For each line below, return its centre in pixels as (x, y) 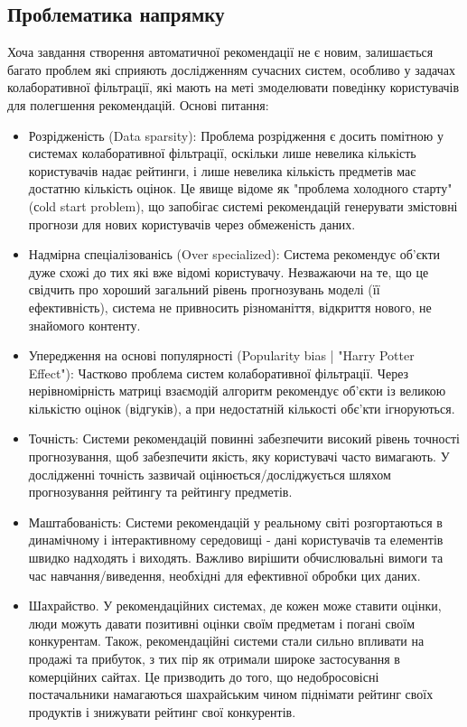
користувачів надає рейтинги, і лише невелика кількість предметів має (222, 170)
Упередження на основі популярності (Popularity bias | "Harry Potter (221, 355)
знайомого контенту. (84, 325)
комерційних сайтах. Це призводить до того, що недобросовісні (204, 676)
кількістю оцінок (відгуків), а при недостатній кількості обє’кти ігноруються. (242, 408)
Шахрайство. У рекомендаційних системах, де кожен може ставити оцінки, (235, 606)
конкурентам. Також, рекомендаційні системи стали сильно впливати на (226, 641)
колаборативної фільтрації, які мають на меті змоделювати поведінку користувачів (233, 87)
